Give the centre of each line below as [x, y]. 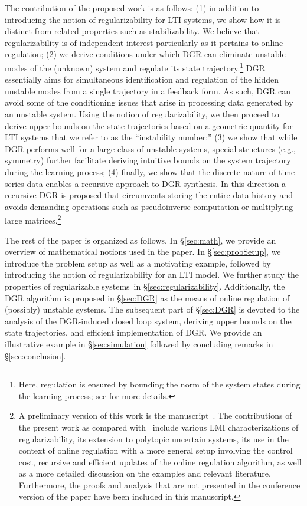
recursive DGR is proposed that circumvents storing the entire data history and [149, 195]
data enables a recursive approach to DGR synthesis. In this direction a [156, 183]
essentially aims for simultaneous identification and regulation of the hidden [142, 79]
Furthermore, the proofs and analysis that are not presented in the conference [159, 484]
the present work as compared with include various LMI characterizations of [159, 427]
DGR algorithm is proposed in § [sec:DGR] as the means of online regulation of [147, 298]
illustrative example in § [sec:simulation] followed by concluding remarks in [139, 344]
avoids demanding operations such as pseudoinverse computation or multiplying [149, 206]
